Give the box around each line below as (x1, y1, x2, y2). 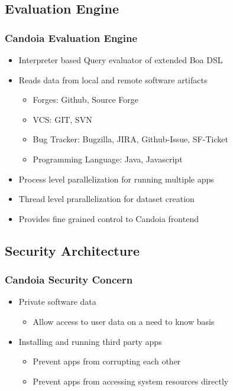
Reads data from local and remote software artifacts (18, 73, 208, 86)
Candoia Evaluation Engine (5, 30, 138, 45)
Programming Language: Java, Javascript (33, 152, 183, 165)
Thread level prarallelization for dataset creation (18, 193, 195, 205)
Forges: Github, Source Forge (33, 93, 139, 106)
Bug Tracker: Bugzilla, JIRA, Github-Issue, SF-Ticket (33, 133, 228, 145)
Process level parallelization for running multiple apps (18, 172, 214, 185)
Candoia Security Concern (5, 272, 133, 287)
